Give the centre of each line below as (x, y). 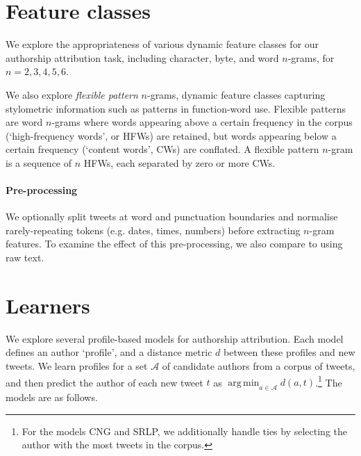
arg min (244, 383)
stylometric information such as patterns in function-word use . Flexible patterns (176, 108)
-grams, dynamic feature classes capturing (236, 94)
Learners (48, 305)
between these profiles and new (289, 352)
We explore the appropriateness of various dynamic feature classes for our (162, 44)
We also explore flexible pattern (72, 94)
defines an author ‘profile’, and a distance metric (109, 352)
